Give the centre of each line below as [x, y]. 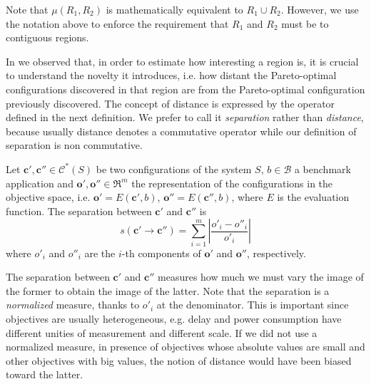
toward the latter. [45, 374]
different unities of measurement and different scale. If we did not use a [162, 332]
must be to [305, 23]
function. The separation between [79, 211]
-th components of [161, 253]
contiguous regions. [47, 37]
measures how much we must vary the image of [261, 277]
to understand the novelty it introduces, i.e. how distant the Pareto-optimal [171, 75]
